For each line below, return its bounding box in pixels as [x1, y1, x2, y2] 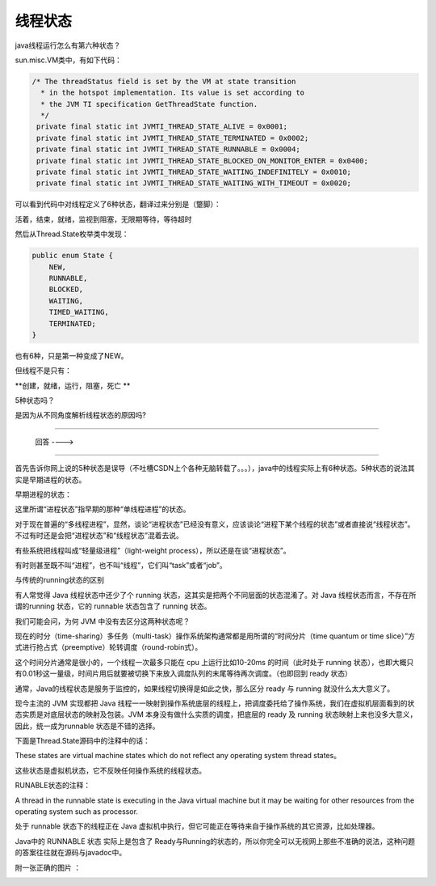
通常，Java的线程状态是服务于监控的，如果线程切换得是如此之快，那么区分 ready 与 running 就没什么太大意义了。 [15, 684, 395, 693]
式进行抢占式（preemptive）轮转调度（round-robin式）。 [15, 642, 203, 652]
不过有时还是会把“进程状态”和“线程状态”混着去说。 [15, 531, 183, 541]
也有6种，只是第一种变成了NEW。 [15, 350, 128, 360]
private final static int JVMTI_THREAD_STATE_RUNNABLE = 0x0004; [36, 145, 300, 154]
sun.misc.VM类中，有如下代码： [15, 55, 123, 65]
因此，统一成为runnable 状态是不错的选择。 [15, 721, 161, 731]
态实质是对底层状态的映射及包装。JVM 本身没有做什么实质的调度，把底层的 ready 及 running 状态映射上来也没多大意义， [15, 710, 417, 719]
